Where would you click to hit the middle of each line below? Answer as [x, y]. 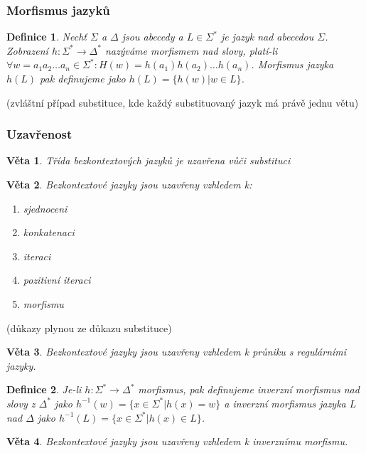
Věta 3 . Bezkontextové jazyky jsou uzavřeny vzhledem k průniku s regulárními [177, 352]
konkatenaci [49, 232]
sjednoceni [45, 208]
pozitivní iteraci [57, 280]
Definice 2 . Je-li [44, 389]
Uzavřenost [39, 134]
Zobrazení [27, 50]
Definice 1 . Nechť [47, 37]
